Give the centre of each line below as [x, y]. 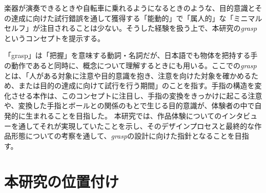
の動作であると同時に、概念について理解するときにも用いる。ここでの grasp [130, 65]
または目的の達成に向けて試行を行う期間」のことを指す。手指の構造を [136, 85]
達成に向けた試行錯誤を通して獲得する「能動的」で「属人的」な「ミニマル [137, 18]
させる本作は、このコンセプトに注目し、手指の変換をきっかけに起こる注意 [137, 95]
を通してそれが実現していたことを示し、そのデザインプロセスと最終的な [133, 126]
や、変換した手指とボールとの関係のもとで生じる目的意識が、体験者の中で [129, 105]
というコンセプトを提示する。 [54, 38]
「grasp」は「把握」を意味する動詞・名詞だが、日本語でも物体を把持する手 [131, 55]
